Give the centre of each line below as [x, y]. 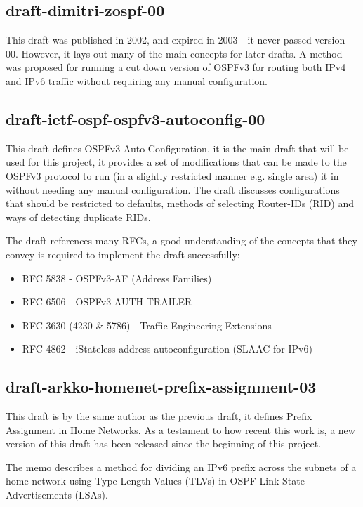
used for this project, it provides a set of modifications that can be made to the [176, 162]
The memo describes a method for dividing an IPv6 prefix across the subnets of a [181, 467]
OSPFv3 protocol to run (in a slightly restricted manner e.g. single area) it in [172, 175]
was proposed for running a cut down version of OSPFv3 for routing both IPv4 [176, 67]
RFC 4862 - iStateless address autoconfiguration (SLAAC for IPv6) [167, 349]
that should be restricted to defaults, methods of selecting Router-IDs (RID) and [180, 203]
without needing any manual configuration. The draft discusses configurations [173, 189]
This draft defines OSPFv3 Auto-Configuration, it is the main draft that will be [177, 148]
